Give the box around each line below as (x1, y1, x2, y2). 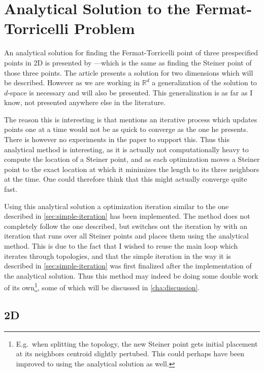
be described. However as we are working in (4, 77, 140, 88)
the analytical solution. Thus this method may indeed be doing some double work (4, 270, 258, 281)
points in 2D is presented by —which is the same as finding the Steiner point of (4, 57, 252, 67)
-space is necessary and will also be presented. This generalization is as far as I (8, 87, 253, 97)
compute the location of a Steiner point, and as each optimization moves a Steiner (4, 154, 260, 164)
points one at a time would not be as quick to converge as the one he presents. (4, 124, 248, 134)
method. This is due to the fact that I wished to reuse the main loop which (4, 241, 238, 251)
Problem (74, 18, 135, 39)
